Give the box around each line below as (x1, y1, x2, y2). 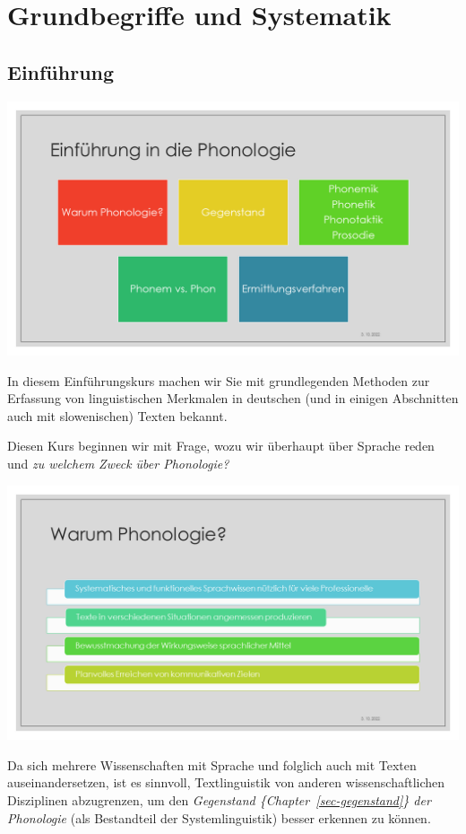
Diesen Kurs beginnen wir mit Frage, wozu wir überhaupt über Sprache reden (7, 436, 435, 455)
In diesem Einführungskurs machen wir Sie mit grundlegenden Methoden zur (7, 371, 430, 390)
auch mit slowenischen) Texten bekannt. (7, 406, 228, 425)
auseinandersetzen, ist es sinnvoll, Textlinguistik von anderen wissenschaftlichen (7, 773, 445, 792)
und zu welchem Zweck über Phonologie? (7, 454, 229, 473)
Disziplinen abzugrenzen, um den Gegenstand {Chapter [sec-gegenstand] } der (7, 790, 431, 809)
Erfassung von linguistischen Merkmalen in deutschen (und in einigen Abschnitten (7, 389, 459, 408)
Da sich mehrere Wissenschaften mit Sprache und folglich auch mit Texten (7, 755, 417, 774)
